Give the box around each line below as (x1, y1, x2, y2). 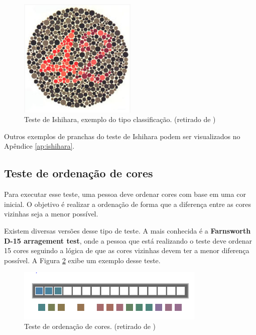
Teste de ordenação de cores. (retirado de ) (24, 321, 156, 331)
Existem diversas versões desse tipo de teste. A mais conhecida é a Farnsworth (4, 225, 251, 236)
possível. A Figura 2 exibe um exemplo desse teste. (4, 255, 161, 265)
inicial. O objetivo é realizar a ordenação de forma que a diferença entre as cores (4, 198, 251, 209)
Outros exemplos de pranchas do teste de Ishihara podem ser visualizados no (4, 131, 240, 141)
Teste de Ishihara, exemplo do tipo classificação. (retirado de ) (24, 114, 216, 125)
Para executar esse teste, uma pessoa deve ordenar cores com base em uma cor (4, 189, 246, 199)
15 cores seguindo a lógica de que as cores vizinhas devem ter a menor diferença (4, 245, 249, 256)
